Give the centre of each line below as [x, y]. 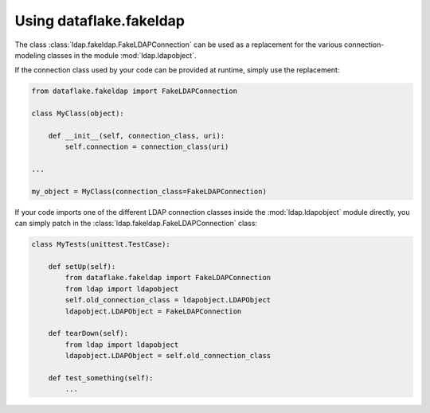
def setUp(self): [82, 266]
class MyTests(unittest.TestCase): [101, 244]
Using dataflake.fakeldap [100, 21]
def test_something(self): [101, 378]
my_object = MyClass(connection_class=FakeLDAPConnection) [149, 191]
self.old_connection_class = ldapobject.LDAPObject [168, 300]
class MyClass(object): [78, 114]
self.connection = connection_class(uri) [147, 147]
